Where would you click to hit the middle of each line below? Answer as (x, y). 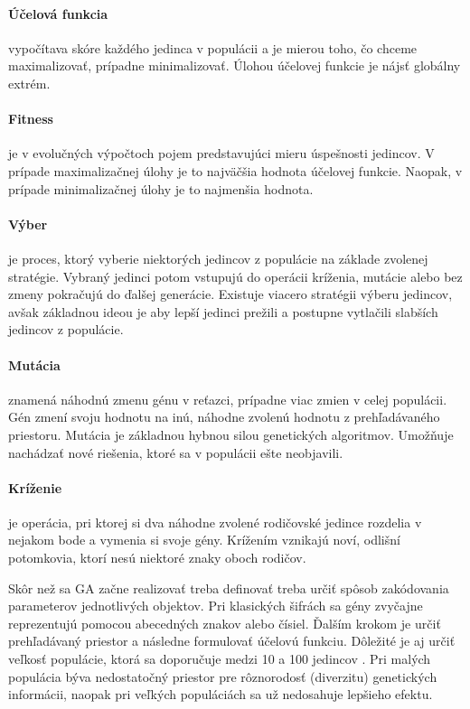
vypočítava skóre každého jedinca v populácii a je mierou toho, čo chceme (213, 47)
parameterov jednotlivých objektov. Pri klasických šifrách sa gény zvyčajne (216, 606)
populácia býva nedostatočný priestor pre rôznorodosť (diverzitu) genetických (223, 676)
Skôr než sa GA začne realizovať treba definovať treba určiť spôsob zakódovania (229, 588)
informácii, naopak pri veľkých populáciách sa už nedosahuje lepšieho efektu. (221, 694)
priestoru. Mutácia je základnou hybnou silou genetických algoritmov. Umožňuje (231, 434)
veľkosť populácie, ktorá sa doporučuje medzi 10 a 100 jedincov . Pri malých (220, 659)
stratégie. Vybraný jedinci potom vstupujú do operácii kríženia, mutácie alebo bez (235, 276)
